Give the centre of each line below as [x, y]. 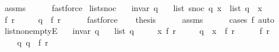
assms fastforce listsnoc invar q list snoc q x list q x [133, 8]
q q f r [33, 42]
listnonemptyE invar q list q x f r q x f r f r [137, 31]
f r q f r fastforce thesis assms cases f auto [139, 19]
